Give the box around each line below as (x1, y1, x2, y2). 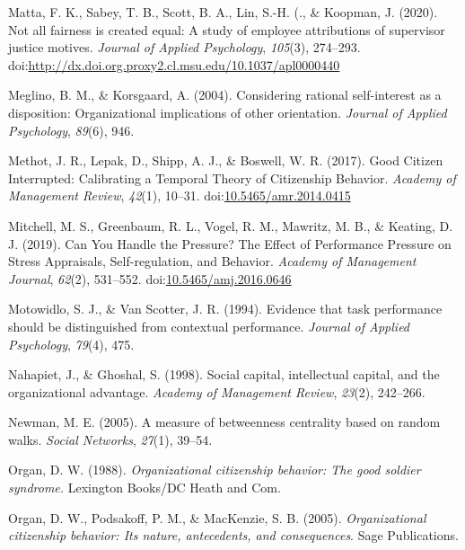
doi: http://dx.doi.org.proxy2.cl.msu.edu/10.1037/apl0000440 (8, 55, 340, 74)
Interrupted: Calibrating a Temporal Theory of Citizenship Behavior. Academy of (8, 168, 456, 187)
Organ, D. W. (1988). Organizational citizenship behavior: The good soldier (8, 460, 421, 479)
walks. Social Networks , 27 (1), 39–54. (8, 430, 213, 448)
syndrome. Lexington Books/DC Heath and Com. (8, 478, 281, 497)
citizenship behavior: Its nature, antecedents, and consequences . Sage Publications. (8, 526, 459, 545)
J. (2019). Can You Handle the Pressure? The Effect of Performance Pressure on (8, 234, 452, 253)
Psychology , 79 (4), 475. (8, 334, 135, 353)
